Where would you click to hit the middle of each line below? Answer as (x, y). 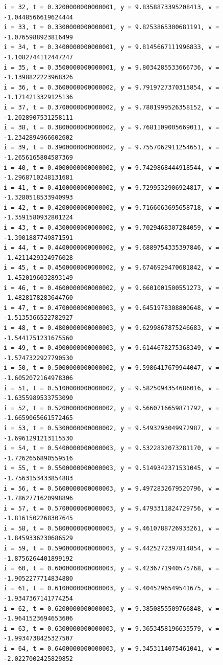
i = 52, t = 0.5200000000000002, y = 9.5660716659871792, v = (111, 408)
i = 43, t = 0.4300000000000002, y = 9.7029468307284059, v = (111, 228)
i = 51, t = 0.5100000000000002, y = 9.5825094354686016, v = (111, 388)
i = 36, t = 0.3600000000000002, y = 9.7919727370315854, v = (111, 87)
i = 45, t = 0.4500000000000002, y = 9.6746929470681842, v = (111, 268)
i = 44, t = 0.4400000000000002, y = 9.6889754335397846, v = (111, 248)
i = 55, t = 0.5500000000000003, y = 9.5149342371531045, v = (111, 468)
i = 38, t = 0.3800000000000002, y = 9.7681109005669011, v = (111, 128)
